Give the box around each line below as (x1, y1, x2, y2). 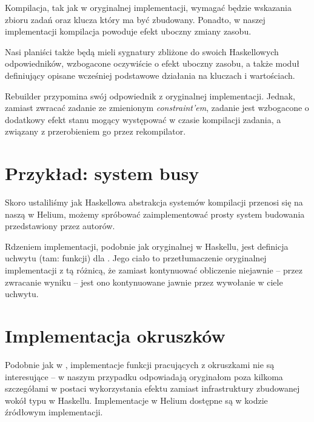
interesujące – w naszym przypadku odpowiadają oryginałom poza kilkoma (5, 370, 283, 383)
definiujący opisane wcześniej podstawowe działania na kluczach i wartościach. (5, 69, 295, 81)
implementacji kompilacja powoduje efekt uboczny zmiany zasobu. (5, 25, 252, 38)
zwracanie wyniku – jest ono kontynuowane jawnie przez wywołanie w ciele (5, 275, 283, 288)
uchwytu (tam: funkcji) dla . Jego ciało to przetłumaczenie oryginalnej (5, 252, 267, 264)
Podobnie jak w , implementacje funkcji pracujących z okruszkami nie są (5, 358, 275, 370)
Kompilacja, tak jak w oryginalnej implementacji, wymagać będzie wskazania (5, 1, 292, 13)
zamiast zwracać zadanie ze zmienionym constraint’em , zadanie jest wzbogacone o (5, 101, 309, 114)
